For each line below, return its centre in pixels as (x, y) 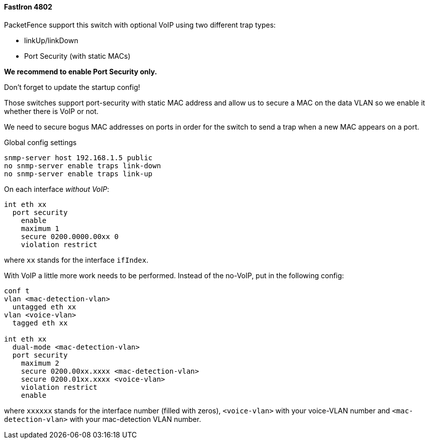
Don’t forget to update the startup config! (72, 87)
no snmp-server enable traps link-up (78, 174)
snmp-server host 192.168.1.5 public (78, 157)
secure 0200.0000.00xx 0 (70, 236)
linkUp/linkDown (51, 40)
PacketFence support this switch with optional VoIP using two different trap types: (140, 25)
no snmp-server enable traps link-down (82, 165)
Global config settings (40, 142)
